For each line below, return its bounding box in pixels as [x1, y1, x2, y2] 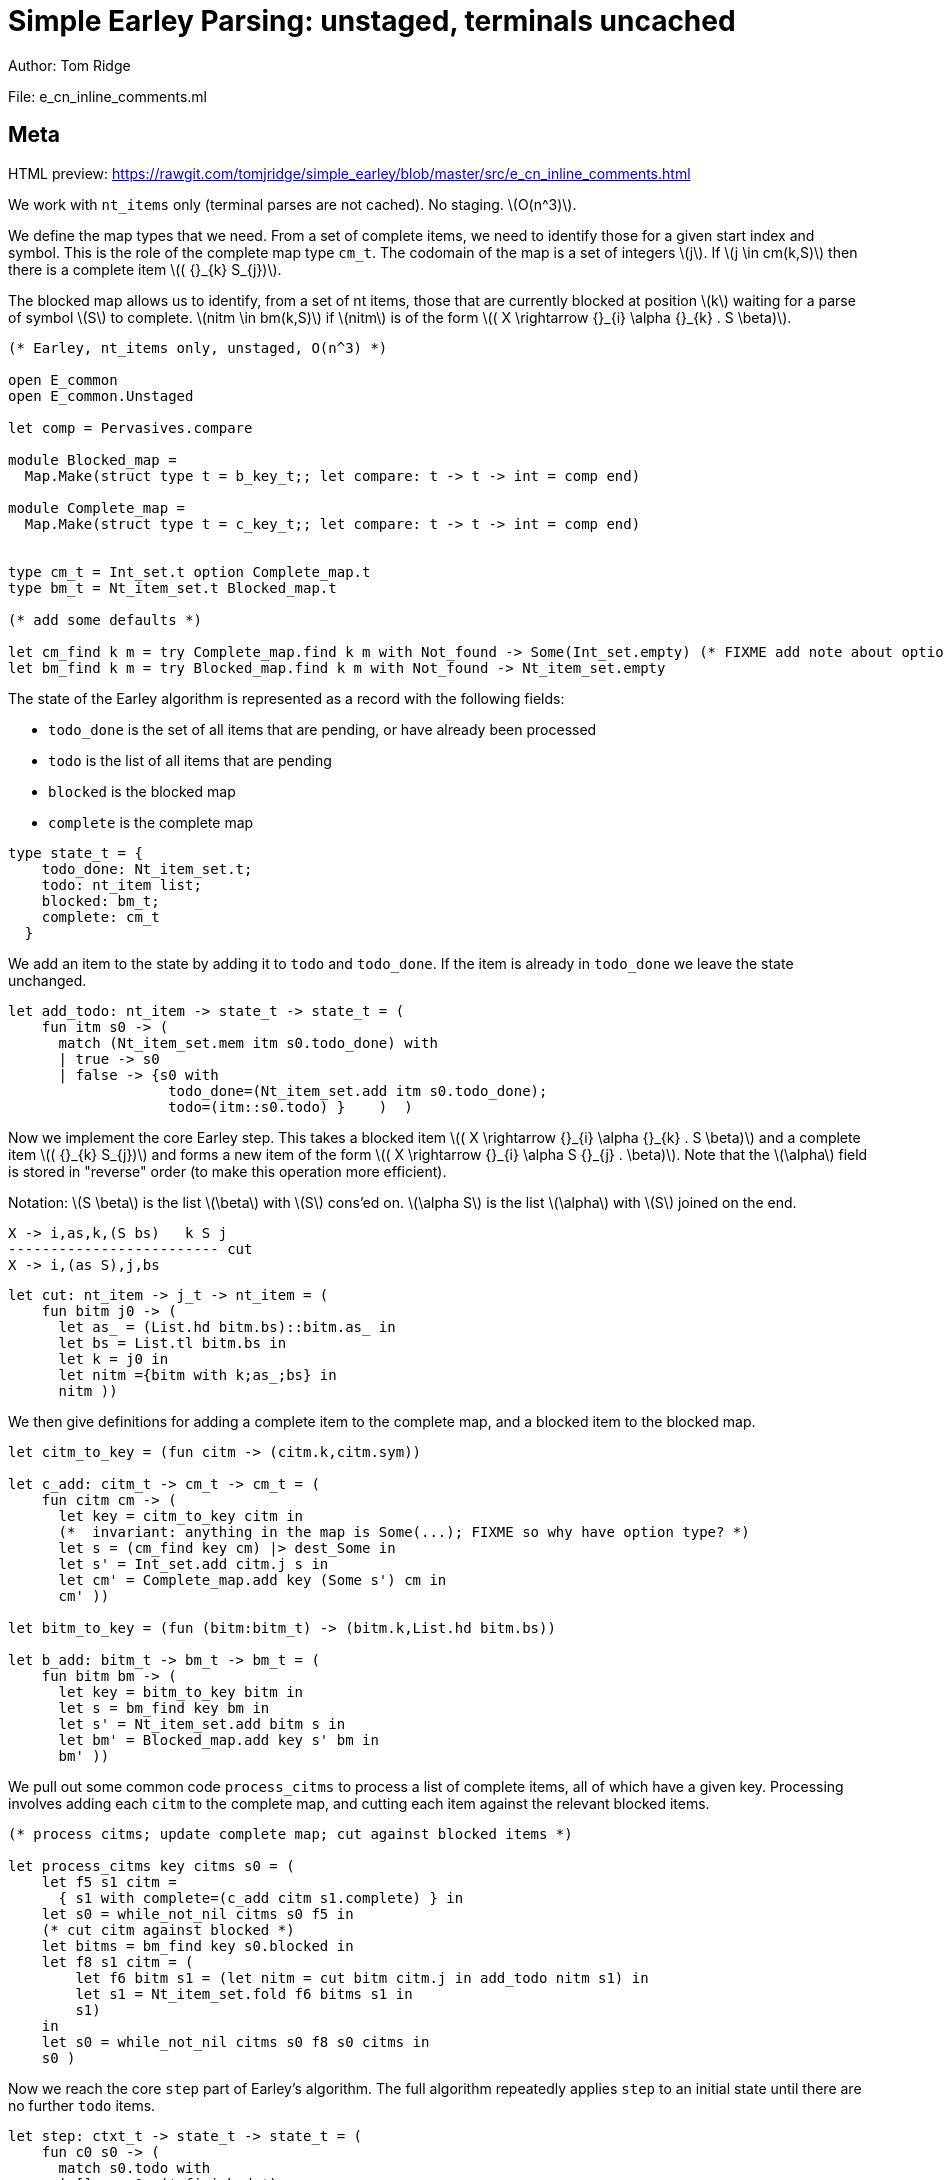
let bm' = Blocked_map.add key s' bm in [58, 1731, 379, 1748]
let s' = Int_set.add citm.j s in [58, 1555, 329, 1572]
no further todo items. [8, 2096, 156, 2114]
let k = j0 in [58, 1350, 169, 1367]
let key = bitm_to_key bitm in [58, 1683, 304, 1700]
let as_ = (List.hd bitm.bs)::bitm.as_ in [58, 1318, 396, 1335]
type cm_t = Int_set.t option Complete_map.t [8, 563, 371, 580]
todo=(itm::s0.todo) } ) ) [168, 1098, 413, 1115]
